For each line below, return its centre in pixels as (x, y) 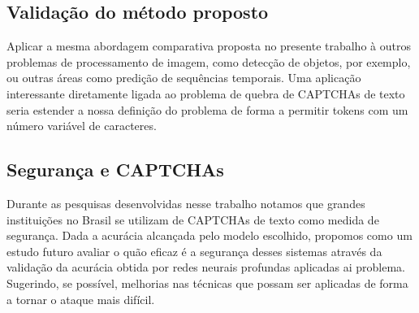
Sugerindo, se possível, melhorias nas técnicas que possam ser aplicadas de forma (207, 283)
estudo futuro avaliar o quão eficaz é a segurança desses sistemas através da (194, 251)
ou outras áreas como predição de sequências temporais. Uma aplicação (184, 78)
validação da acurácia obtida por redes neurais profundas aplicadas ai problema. (206, 267)
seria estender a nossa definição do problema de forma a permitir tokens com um (207, 109)
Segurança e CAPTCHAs (115, 170)
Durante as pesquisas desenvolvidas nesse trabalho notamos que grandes (186, 203)
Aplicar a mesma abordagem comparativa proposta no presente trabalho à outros (209, 46)
